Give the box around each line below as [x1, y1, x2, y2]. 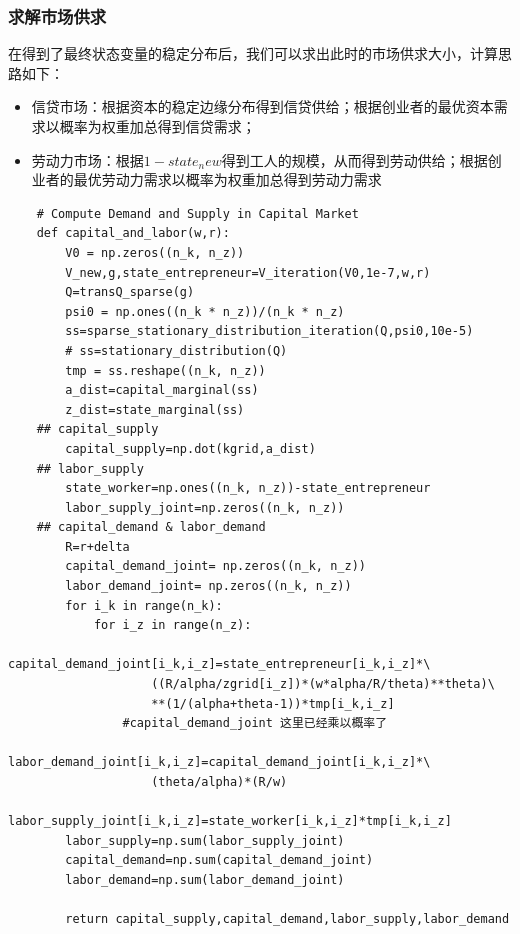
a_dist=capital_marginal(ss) [65, 383, 259, 398]
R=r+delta [65, 539, 130, 554]
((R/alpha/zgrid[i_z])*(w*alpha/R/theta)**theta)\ [151, 677, 495, 692]
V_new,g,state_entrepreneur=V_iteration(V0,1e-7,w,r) [65, 265, 431, 280]
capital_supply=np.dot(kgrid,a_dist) [65, 441, 316, 456]
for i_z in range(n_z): [93, 618, 252, 633]
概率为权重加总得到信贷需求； [59, 116, 256, 136]
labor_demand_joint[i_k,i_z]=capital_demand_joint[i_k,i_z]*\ [8, 755, 431, 770]
